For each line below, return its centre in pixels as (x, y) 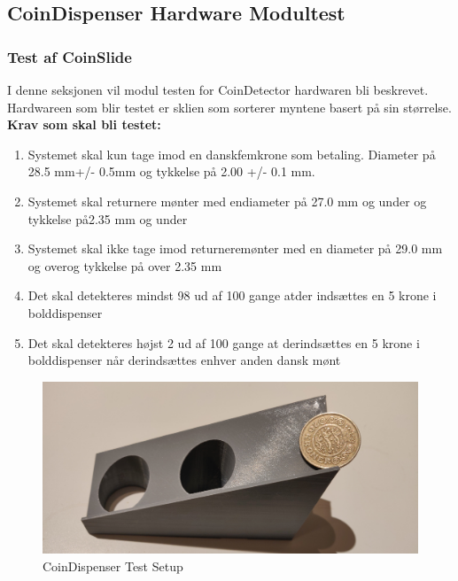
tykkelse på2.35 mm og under (108, 218)
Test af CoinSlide (70, 56)
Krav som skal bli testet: (84, 124)
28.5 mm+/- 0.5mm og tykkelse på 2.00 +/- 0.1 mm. (171, 171)
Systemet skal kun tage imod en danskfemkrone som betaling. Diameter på (232, 154)
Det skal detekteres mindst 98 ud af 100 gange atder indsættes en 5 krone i (232, 295)
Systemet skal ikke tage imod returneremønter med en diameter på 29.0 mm (235, 248)
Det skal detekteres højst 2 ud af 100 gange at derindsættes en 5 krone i (224, 342)
